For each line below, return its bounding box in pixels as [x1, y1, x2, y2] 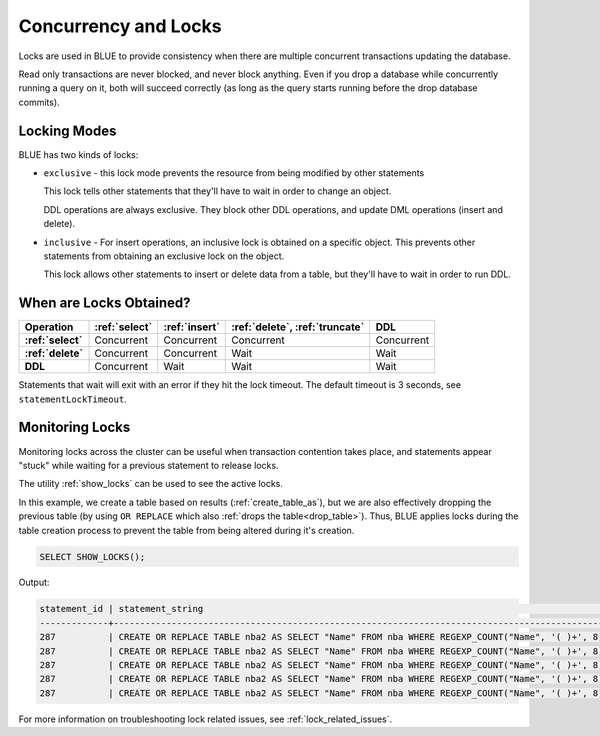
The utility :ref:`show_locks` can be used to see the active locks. [18, 478, 284, 490]
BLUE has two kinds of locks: [18, 148, 139, 160]
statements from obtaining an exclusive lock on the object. [43, 250, 285, 262]
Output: [18, 576, 50, 589]
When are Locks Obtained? [18, 295, 191, 312]
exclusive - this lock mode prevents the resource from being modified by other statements [43, 167, 425, 179]
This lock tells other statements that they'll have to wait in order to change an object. [43, 185, 392, 197]
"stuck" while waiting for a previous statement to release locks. [18, 459, 279, 471]
